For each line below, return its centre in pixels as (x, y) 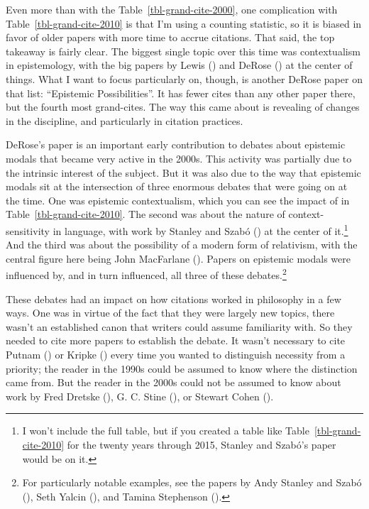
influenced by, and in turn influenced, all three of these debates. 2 (146, 274)
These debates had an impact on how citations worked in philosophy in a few (174, 299)
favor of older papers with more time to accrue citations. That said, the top (170, 37)
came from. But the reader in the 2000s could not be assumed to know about (174, 382)
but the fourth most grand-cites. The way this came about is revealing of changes (183, 107)
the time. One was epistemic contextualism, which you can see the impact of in (178, 200)
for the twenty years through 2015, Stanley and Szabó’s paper (202, 444)
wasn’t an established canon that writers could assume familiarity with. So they (179, 326)
